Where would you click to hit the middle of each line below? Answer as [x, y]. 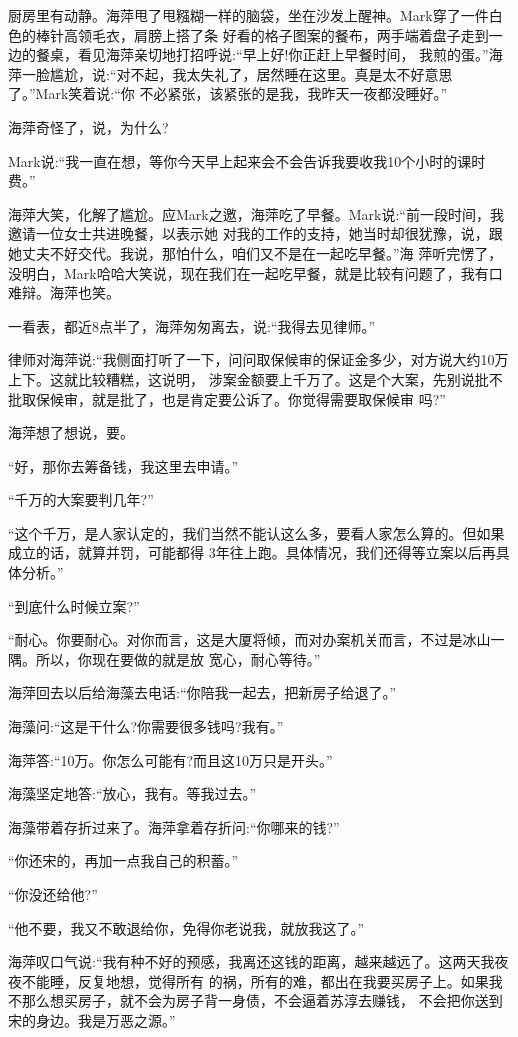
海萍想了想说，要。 [71, 432]
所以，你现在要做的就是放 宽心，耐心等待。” [178, 658]
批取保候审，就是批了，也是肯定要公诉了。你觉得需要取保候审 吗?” [227, 398]
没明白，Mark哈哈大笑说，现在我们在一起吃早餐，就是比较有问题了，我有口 [255, 272]
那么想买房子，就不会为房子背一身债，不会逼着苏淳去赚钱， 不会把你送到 [262, 1000]
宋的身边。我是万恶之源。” [92, 1019]
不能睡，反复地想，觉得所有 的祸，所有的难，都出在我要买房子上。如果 [255, 980]
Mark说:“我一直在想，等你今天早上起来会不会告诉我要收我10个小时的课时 [247, 160]
